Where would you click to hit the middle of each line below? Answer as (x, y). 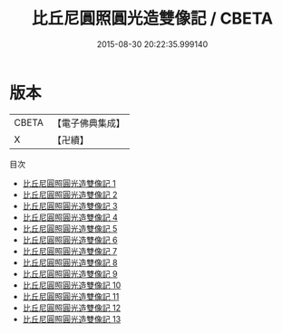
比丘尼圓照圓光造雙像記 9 (70, 273)
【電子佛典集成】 (88, 123)
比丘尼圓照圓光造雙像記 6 (70, 240)
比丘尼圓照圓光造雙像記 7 (70, 251)
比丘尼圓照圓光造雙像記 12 (71, 308)
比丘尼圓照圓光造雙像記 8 (70, 262)
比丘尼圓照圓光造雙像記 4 (70, 217)
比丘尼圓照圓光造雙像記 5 (70, 228)
